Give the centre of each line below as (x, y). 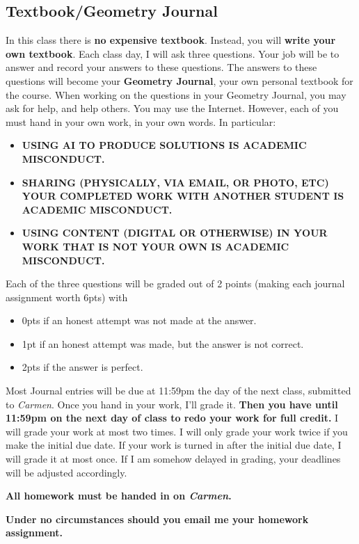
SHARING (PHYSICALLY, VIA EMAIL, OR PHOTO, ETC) (175, 182)
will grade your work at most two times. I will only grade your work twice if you (177, 431)
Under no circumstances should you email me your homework (157, 519)
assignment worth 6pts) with (67, 297)
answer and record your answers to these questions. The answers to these (161, 67)
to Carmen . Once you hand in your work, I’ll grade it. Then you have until (172, 404)
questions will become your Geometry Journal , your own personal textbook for (179, 80)
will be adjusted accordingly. (66, 472)
